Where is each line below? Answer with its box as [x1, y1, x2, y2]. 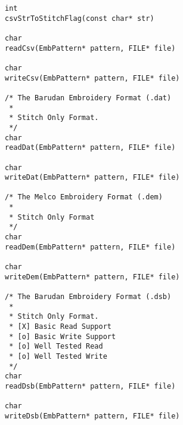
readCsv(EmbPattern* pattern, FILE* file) [5, 44, 176, 53]
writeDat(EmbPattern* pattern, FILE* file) [5, 173, 180, 182]
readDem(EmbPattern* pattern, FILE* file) [5, 242, 176, 251]
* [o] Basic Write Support [9, 332, 116, 341]
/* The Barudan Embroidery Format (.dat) [5, 93, 172, 102]
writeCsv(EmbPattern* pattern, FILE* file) [5, 73, 180, 82]
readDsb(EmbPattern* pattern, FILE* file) [5, 381, 176, 390]
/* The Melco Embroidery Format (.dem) [5, 193, 163, 202]
